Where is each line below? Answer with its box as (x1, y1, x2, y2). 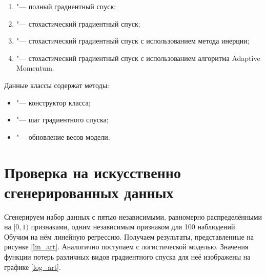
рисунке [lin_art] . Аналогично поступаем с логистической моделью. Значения (4, 241, 249, 252)
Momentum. (16, 62, 54, 73)
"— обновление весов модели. (16, 131, 110, 142)
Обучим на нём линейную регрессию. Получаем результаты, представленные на (4, 231, 254, 242)
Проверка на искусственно (4, 161, 181, 182)
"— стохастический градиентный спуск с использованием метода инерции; (16, 35, 250, 46)
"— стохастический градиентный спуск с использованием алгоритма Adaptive (16, 52, 260, 63)
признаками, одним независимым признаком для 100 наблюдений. (31, 221, 237, 232)
